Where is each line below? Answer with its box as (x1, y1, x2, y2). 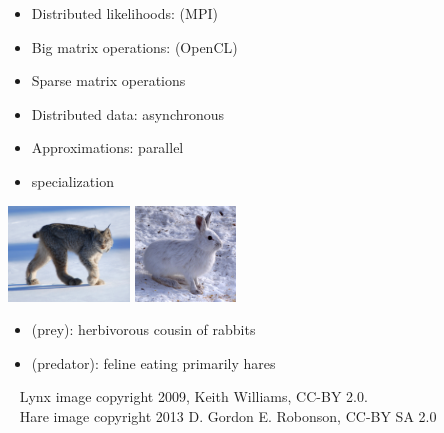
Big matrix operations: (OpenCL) (31, 36, 238, 57)
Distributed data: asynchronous (31, 103, 225, 124)
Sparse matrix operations (31, 70, 186, 91)
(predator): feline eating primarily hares (31, 352, 276, 373)
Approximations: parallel (31, 137, 184, 158)
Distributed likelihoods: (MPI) (31, 3, 218, 23)
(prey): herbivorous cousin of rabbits (31, 319, 256, 340)
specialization (31, 170, 114, 191)
